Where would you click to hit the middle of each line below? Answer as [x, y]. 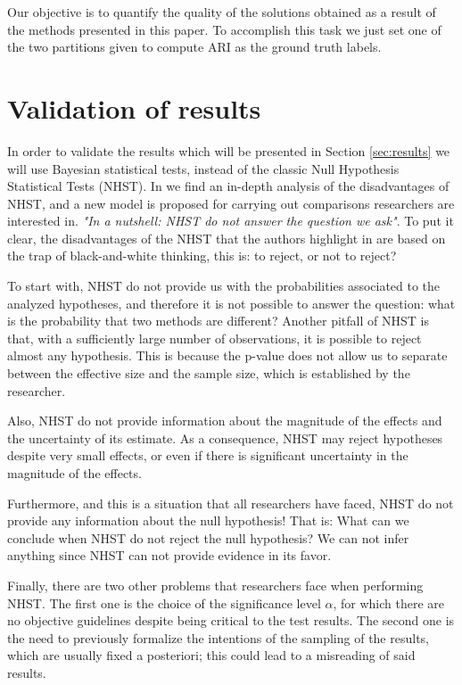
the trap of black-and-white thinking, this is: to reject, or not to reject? [202, 256]
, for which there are [388, 602]
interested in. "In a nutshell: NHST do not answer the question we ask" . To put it [231, 221]
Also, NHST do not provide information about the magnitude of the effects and [225, 421]
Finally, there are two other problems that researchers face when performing [215, 585]
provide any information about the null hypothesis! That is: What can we [208, 520]
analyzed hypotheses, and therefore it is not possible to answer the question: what [231, 303]
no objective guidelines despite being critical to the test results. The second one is [231, 620]
